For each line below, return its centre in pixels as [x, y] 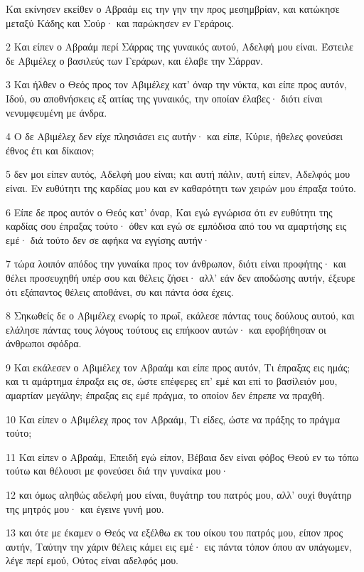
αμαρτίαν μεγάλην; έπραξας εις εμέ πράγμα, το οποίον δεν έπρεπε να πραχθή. [165, 395]
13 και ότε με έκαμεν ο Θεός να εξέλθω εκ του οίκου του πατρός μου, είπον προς [175, 533]
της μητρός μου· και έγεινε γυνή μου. [85, 508]
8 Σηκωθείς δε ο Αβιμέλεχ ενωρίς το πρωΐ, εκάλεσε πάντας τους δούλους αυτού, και [180, 316]
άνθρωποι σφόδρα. [44, 343]
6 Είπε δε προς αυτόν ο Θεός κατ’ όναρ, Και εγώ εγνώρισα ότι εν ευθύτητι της [169, 212]
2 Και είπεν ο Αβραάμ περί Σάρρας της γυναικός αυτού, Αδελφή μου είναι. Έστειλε [180, 47]
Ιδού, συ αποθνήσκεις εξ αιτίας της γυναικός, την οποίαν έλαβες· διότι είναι [164, 98]
